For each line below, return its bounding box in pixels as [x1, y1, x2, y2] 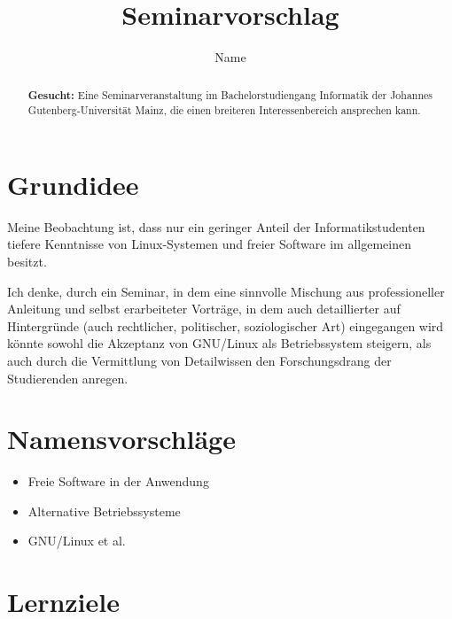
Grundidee [7, 166, 139, 202]
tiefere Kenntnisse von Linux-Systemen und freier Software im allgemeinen [7, 235, 411, 253]
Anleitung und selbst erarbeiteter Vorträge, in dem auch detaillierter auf [7, 299, 401, 318]
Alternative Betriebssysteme [27, 501, 181, 520]
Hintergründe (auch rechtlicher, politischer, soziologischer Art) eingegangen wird [7, 316, 444, 335]
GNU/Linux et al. [27, 531, 126, 550]
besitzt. [7, 251, 47, 270]
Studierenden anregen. [7, 368, 129, 387]
